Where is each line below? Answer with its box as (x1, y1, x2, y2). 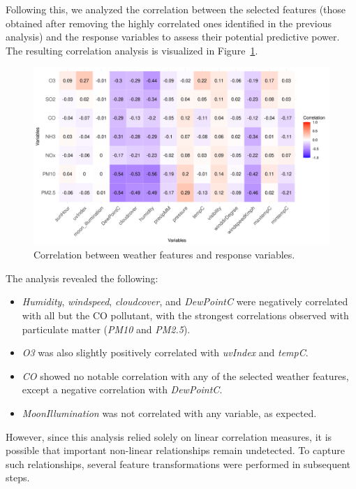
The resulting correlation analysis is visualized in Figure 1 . (6, 43, 258, 57)
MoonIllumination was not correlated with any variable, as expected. (22, 405, 317, 420)
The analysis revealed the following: (6, 270, 158, 285)
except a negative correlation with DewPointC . (22, 382, 223, 397)
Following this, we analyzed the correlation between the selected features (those (6, 2, 346, 16)
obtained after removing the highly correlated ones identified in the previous (6, 15, 332, 30)
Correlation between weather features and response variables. (34, 247, 295, 262)
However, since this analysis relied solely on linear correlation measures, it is (6, 429, 332, 444)
